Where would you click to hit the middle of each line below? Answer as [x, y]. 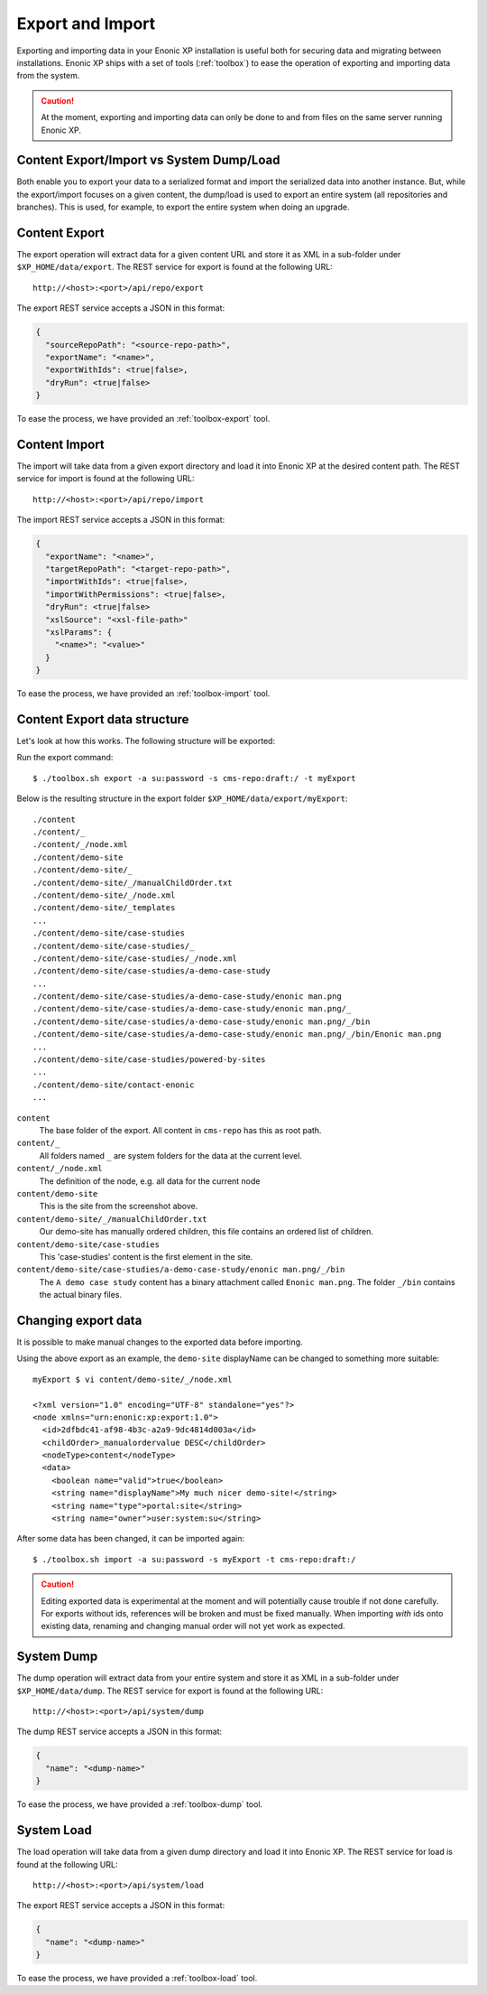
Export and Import [86, 23]
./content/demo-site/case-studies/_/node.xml [135, 958]
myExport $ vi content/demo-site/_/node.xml [133, 1379]
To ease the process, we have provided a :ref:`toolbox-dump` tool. [140, 1804]
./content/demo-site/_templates [104, 908]
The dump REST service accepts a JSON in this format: [119, 1732]
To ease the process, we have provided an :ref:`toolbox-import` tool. [143, 694]
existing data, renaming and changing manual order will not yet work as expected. [193, 1626]
